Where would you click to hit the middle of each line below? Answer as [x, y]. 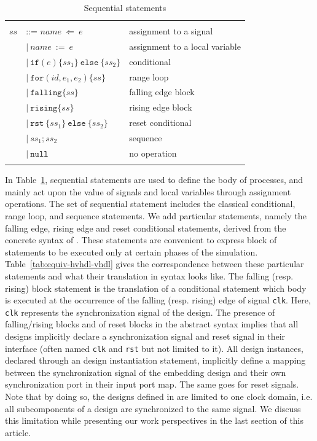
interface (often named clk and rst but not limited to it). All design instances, [154, 348]
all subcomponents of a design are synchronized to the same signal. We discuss [153, 408]
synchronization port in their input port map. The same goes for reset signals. [152, 384]
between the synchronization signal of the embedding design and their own [146, 372]
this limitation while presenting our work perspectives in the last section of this [155, 420]
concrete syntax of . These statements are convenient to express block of [141, 240]
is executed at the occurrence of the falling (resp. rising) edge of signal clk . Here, [158, 300]
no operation [153, 153]
